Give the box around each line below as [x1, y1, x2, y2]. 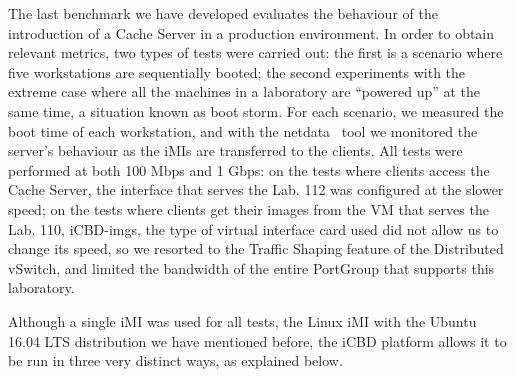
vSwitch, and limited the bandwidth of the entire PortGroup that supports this [8, 257, 495, 278]
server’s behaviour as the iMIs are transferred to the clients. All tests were [8, 140, 463, 161]
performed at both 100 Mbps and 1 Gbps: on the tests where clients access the [8, 159, 490, 180]
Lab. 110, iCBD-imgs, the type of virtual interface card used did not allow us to [8, 218, 499, 239]
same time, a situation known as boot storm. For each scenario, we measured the [8, 100, 504, 121]
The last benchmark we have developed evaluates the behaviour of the [8, 3, 438, 23]
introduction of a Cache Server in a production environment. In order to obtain [8, 22, 495, 43]
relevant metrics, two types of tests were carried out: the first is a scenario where [8, 42, 503, 63]
